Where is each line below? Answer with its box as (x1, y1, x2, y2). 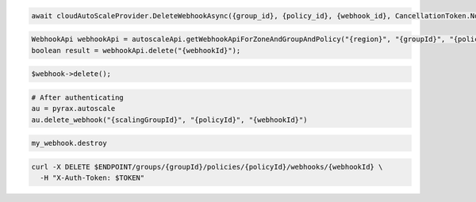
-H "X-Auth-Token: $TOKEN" (40, 173, 145, 182)
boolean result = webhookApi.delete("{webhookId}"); (31, 46, 241, 55)
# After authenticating (31, 93, 125, 102)
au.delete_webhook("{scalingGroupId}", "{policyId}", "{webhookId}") (31, 115, 308, 124)
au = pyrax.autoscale (31, 104, 116, 113)
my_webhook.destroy (31, 139, 107, 148)
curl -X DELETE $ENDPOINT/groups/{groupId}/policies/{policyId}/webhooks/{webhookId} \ (31, 162, 383, 171)
